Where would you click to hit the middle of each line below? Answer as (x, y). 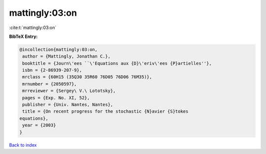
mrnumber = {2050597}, (50, 84)
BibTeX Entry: (23, 36)
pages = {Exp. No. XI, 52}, (56, 98)
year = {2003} (39, 125)
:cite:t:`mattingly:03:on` (33, 28)
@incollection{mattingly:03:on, (59, 49)
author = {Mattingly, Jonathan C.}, (66, 56)
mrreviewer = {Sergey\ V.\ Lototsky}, (69, 91)
